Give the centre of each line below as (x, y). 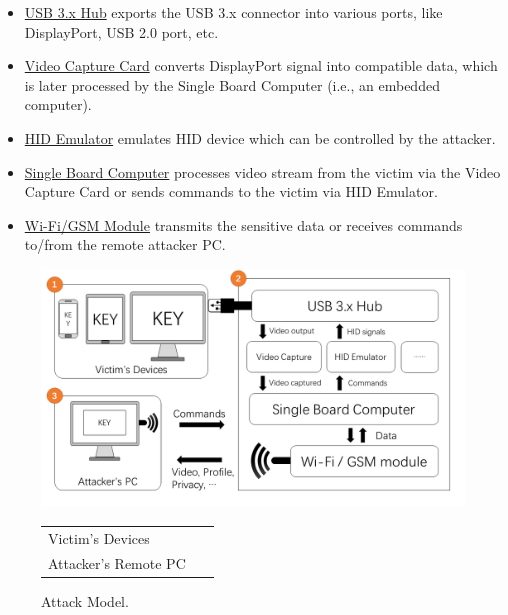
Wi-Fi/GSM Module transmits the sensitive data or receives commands (243, 224)
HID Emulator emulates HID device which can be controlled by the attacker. (260, 137)
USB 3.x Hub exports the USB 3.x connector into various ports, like (233, 12)
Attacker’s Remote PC (117, 562)
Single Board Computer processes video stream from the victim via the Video (262, 171)
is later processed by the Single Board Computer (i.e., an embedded (232, 84)
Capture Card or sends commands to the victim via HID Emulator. (231, 191)
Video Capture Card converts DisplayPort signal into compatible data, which (261, 65)
